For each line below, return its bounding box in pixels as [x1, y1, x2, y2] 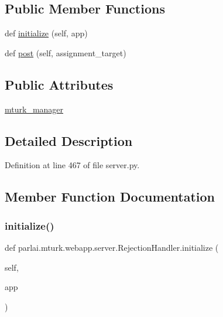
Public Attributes [5, 75, 114, 93]
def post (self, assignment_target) [5, 46, 126, 59]
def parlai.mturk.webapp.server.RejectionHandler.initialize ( [5, 241, 219, 253]
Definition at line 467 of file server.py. [5, 159, 140, 171]
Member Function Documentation [5, 188, 215, 206]
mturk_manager [5, 103, 64, 115]
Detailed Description [5, 131, 133, 149]
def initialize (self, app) [5, 27, 88, 39]
